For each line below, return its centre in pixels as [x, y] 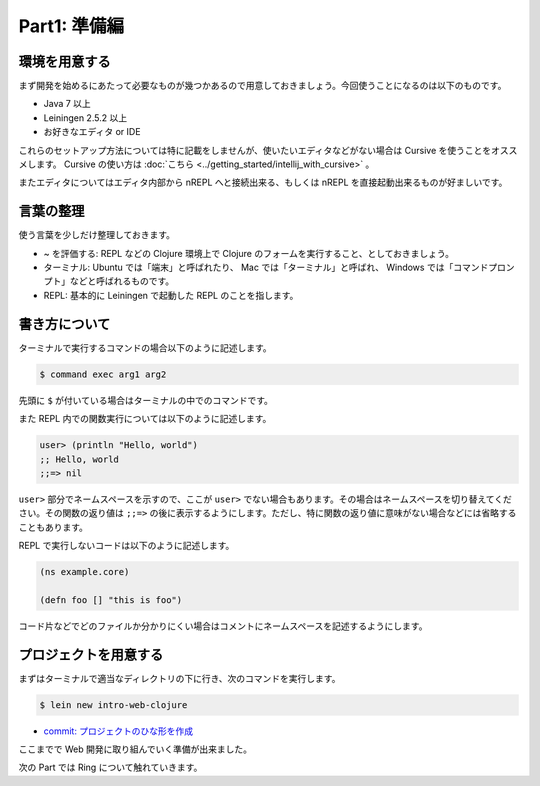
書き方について [64, 323]
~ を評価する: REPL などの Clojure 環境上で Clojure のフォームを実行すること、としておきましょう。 [249, 253]
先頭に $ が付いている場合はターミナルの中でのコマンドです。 [146, 400]
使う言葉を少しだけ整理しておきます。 [96, 235]
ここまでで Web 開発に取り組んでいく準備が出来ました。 [135, 749]
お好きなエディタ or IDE [92, 132]
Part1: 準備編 [71, 26]
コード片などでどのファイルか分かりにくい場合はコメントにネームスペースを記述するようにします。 [223, 626]
